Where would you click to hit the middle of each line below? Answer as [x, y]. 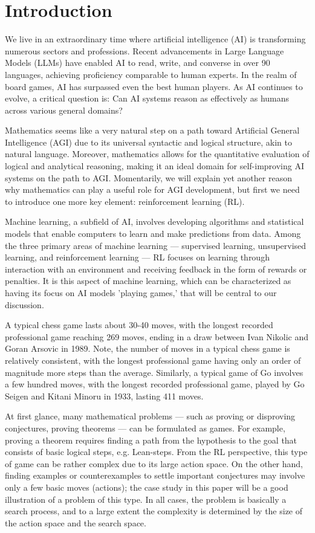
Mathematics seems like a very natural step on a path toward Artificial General [152, 130]
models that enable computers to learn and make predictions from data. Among [153, 234]
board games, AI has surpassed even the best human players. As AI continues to [154, 86]
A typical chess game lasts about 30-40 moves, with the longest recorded [139, 325]
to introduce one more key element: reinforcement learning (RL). [125, 201]
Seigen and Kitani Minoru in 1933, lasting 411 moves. [104, 396]
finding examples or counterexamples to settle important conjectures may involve [155, 475]
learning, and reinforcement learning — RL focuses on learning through [137, 257]
